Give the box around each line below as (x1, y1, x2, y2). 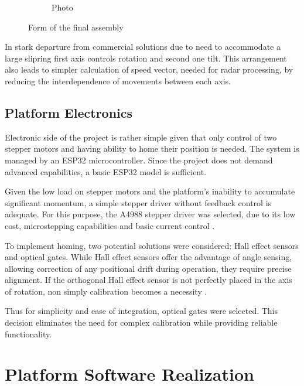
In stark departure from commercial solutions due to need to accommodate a (5, 40, 281, 53)
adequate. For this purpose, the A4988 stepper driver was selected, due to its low (5, 208, 296, 220)
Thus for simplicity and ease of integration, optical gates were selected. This (5, 305, 278, 317)
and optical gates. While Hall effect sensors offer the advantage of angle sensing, (5, 251, 292, 263)
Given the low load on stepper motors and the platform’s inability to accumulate (5, 185, 295, 197)
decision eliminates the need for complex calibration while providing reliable (5, 316, 278, 329)
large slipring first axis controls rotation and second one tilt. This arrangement (5, 52, 287, 64)
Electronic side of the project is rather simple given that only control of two (5, 131, 277, 143)
